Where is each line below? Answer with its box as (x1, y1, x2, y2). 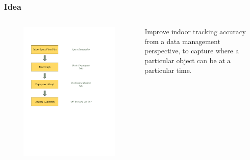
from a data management (145, 36, 221, 46)
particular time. (145, 65, 192, 75)
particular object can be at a (145, 55, 231, 65)
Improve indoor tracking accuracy (145, 26, 246, 37)
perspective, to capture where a (145, 46, 239, 56)
